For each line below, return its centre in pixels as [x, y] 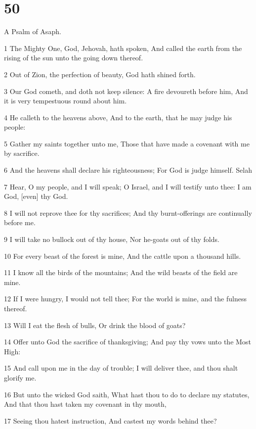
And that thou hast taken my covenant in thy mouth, [85, 404]
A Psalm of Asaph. [33, 31]
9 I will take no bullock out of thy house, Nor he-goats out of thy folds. [112, 239]
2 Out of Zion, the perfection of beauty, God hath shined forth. [100, 74]
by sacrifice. [22, 153]
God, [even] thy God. [36, 196]
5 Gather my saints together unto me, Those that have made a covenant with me [127, 143]
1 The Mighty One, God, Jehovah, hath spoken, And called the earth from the [123, 48]
